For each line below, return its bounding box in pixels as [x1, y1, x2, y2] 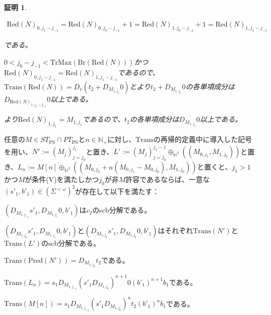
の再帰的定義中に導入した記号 [153, 134, 252, 144]
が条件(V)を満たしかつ [25, 174, 99, 184]
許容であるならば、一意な [125, 174, 210, 184]
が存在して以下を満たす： [75, 186, 160, 196]
